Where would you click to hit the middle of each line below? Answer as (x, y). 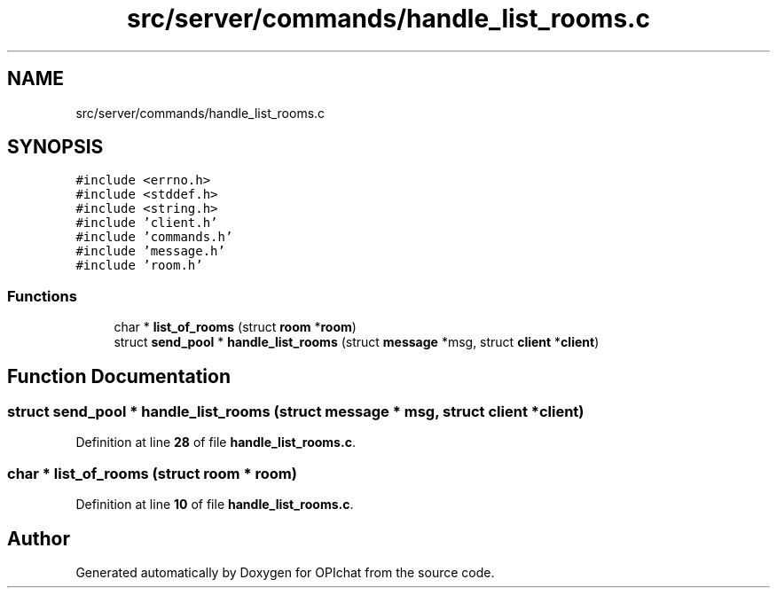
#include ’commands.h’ (154, 237)
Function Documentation (119, 376)
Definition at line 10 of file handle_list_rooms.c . (215, 505)
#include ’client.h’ (147, 223)
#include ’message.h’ (150, 251)
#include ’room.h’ (139, 266)
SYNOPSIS (55, 147)
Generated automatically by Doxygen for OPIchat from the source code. (285, 572)
